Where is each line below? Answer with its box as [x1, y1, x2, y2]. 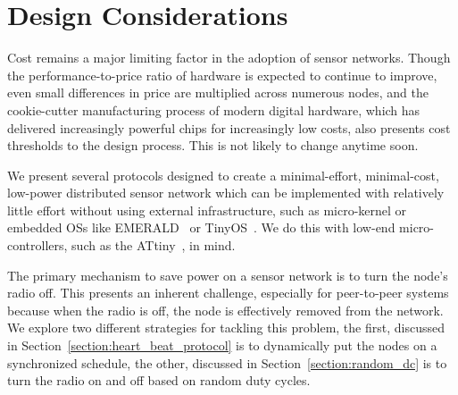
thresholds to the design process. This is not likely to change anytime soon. [7, 136, 419, 155]
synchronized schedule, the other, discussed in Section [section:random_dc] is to [7, 353, 447, 372]
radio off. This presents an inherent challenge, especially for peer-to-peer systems [7, 283, 449, 302]
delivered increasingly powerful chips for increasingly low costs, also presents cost [7, 118, 451, 137]
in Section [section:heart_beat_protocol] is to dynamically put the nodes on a [7, 336, 437, 355]
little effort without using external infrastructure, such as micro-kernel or [7, 200, 407, 219]
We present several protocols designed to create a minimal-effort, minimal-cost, [7, 165, 439, 184]
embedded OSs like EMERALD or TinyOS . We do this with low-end [7, 218, 396, 237]
